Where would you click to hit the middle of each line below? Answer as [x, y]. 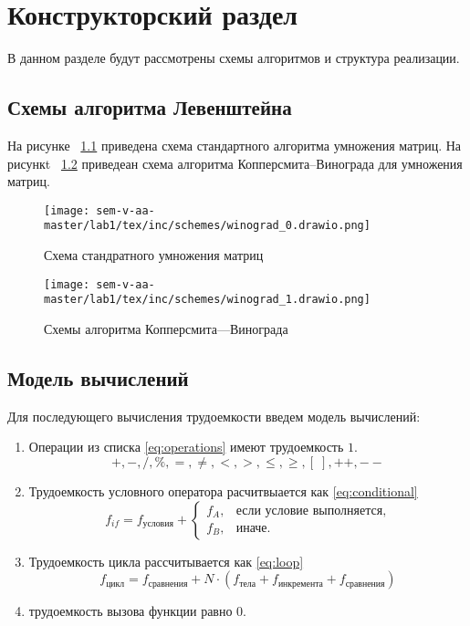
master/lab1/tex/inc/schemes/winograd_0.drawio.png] [207, 226]
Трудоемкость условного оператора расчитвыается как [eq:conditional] [223, 490]
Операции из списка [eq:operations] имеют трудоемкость [186, 447]
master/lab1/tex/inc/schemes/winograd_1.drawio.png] [207, 300]
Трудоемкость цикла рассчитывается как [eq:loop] [166, 561]
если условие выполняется [309, 511]
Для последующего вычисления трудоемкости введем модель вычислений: [214, 416]
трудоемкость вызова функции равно [131, 611]
